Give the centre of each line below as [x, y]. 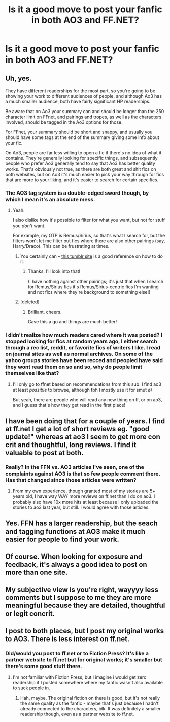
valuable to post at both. [44, 452]
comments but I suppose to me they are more [78, 598]
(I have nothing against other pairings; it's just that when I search [96, 282]
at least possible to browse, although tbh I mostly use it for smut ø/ [82, 390]
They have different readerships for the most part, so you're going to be [80, 91]
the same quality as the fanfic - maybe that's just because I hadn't [89, 703]
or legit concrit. [30, 614]
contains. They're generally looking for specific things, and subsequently [82, 158]
